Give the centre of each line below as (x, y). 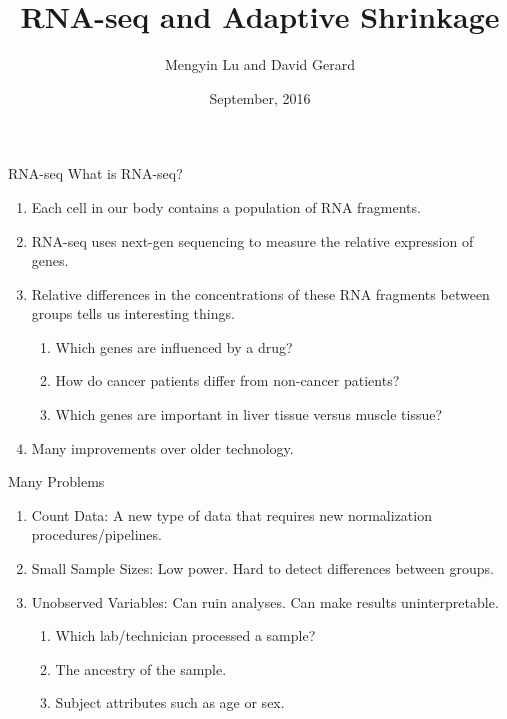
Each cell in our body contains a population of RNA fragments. (226, 206)
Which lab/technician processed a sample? (185, 635)
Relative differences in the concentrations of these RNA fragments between (260, 293)
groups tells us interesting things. (133, 313)
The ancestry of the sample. (141, 668)
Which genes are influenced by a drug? (174, 346)
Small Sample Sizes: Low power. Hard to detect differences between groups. (262, 568)
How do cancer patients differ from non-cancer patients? (227, 380)
